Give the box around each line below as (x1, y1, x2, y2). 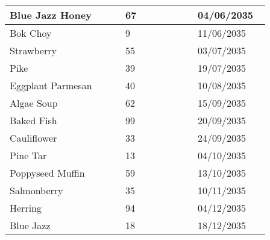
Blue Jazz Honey (10, 8, 92, 22)
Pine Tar (10, 148, 47, 162)
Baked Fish (10, 113, 57, 127)
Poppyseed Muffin (10, 166, 85, 180)
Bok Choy (10, 26, 52, 40)
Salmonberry (10, 183, 63, 197)
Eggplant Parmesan (10, 78, 92, 92)
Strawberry (10, 43, 57, 57)
